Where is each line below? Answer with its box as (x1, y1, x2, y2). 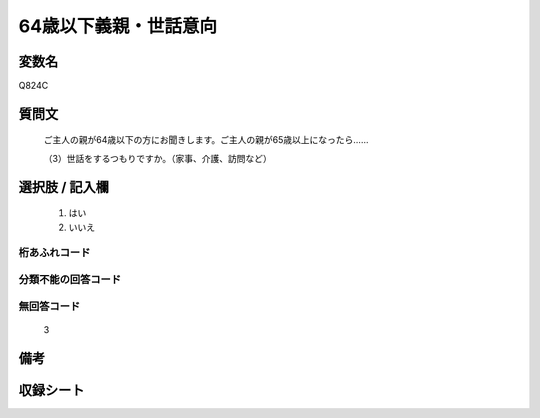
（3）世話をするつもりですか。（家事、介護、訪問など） (43, 152, 272, 164)
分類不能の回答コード (18, 272, 122, 286)
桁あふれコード (18, 246, 91, 260)
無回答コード (18, 299, 81, 313)
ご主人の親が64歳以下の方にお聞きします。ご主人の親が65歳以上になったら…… (43, 134, 369, 146)
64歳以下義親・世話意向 (18, 15, 218, 37)
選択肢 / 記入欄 (18, 178, 110, 195)
